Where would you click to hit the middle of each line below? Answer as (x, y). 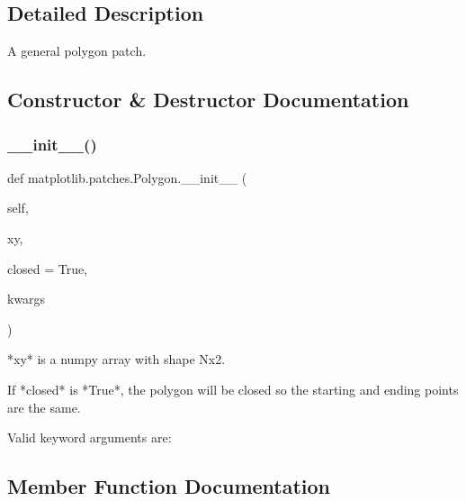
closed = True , (48, 268)
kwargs (27, 299)
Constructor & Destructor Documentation (208, 100)
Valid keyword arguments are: (90, 437)
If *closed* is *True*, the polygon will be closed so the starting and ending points (233, 389)
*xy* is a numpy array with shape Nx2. (116, 359)
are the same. (44, 407)
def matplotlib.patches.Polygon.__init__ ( (127, 177)
